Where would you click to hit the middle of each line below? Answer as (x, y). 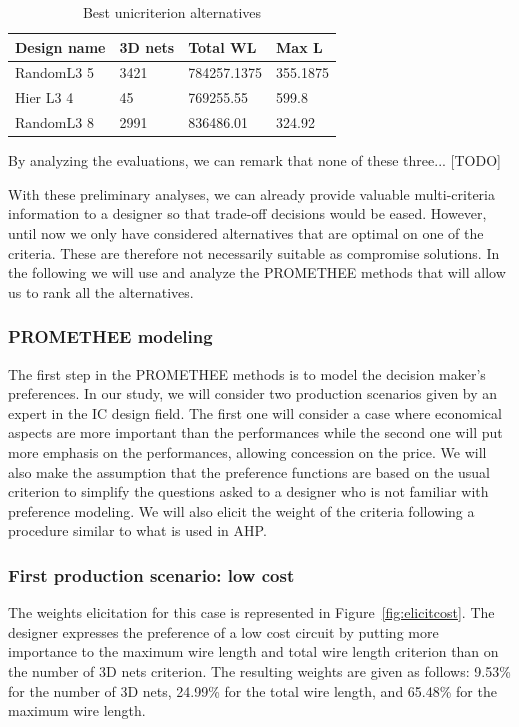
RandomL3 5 (54, 72)
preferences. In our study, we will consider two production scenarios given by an (253, 393)
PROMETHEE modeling (110, 336)
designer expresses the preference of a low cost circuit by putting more (223, 631)
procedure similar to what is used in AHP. (137, 530)
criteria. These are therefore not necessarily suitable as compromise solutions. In (254, 252)
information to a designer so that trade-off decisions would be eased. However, (247, 213)
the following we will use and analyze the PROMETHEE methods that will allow (257, 272)
